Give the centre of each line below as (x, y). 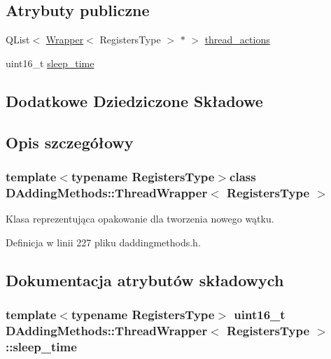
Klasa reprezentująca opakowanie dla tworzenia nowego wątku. (140, 219)
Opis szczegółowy (70, 142)
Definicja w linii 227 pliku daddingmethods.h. (103, 242)
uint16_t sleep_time (50, 63)
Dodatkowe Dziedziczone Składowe (134, 100)
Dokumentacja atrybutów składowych (145, 280)
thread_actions (237, 40)
